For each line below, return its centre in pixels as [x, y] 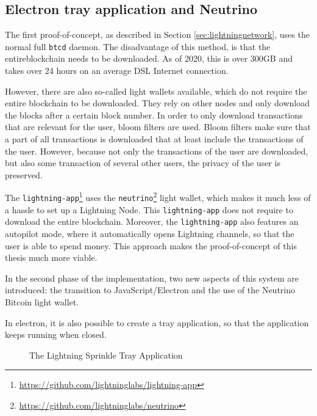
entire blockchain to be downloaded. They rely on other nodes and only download [157, 103]
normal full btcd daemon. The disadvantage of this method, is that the [138, 46]
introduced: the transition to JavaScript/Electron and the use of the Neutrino [150, 290]
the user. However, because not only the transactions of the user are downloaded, [157, 151]
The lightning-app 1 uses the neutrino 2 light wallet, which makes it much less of [158, 197]
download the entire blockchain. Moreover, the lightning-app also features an [152, 221]
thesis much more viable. [51, 257]
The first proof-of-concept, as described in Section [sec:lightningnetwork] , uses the [157, 35]
